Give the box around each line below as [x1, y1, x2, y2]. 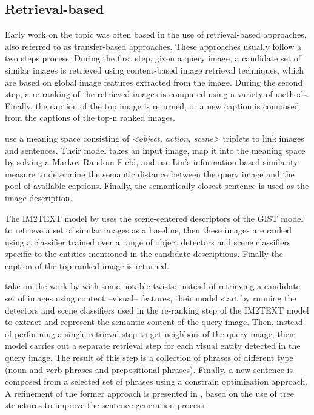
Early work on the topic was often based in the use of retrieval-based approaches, [5, 28, 307, 41]
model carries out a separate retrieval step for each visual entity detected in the [5, 339, 301, 352]
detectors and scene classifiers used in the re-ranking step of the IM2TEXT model [5, 303, 309, 316]
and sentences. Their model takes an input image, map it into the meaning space [5, 143, 306, 156]
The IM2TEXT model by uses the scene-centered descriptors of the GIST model [5, 211, 304, 224]
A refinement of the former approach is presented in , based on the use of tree [5, 386, 294, 399]
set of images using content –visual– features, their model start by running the [5, 292, 296, 304]
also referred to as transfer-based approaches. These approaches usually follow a [5, 39, 301, 52]
